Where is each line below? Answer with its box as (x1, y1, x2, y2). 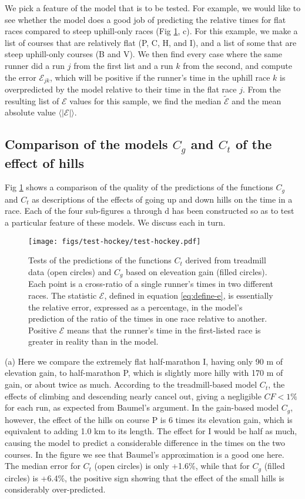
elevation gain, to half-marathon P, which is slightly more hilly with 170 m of (5, 366, 283, 379)
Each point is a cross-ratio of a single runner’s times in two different (28, 277, 273, 290)
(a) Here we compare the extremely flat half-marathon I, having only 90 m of (5, 355, 283, 367)
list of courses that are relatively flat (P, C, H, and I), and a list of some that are (5, 36, 297, 48)
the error (5, 71, 36, 83)
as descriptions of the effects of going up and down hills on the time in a (32, 193, 293, 205)
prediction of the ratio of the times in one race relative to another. (28, 312, 267, 325)
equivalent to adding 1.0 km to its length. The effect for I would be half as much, (5, 425, 297, 437)
